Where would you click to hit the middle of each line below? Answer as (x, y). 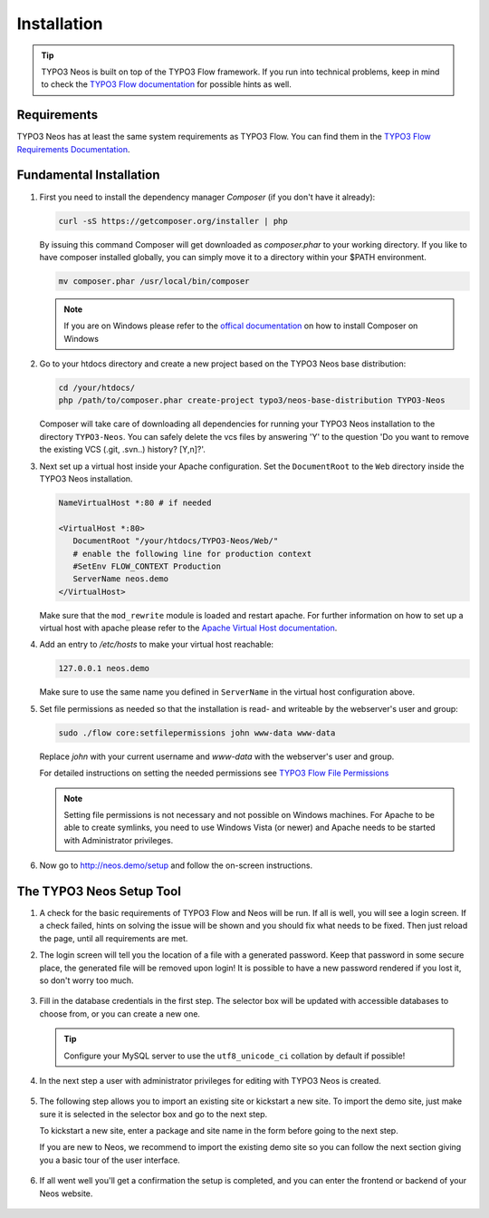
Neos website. (66, 1194)
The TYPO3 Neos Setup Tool (99, 891)
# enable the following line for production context (192, 554)
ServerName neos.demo (121, 579)
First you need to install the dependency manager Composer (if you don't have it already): (207, 197)
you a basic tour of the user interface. (110, 1160)
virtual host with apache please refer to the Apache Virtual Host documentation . (188, 628)
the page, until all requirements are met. (114, 938)
